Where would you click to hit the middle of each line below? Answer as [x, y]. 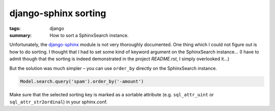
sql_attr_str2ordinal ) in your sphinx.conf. [59, 102]
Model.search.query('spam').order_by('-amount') [82, 82]
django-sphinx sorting [58, 13]
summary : [21, 35]
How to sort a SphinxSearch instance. [89, 35]
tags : [15, 28]
